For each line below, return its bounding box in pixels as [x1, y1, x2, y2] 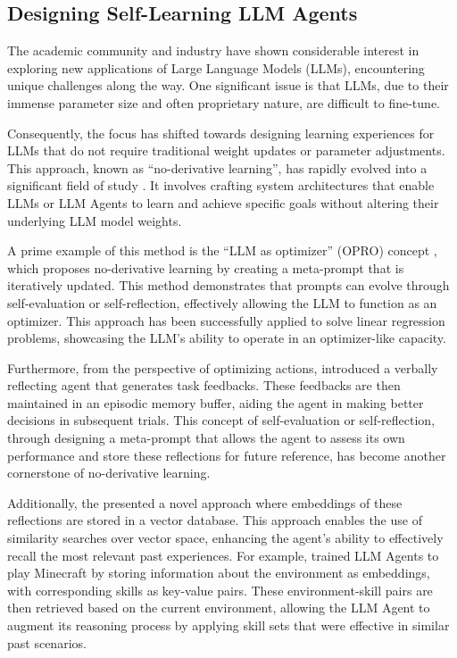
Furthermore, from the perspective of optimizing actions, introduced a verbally [7, 358, 438, 377]
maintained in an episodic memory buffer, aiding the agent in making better [7, 393, 424, 412]
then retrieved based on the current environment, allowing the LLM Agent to [7, 598, 430, 617]
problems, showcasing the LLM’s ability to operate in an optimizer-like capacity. [7, 329, 446, 347]
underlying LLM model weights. [7, 211, 182, 229]
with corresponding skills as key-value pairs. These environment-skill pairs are [7, 580, 433, 599]
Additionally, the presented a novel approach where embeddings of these [7, 493, 403, 512]
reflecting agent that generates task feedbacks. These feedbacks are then [7, 376, 401, 395]
